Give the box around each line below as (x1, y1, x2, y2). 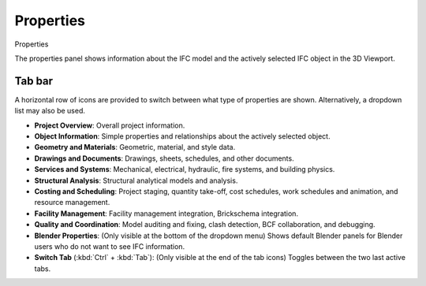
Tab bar (14, 74, 54, 87)
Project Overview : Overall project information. (34, 121, 185, 130)
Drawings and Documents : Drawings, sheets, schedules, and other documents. (34, 154, 295, 163)
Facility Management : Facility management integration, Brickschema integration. (34, 209, 299, 218)
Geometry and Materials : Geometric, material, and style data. (34, 143, 236, 152)
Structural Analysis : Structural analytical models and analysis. (34, 176, 238, 185)
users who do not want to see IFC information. (34, 241, 185, 251)
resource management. (34, 198, 110, 207)
